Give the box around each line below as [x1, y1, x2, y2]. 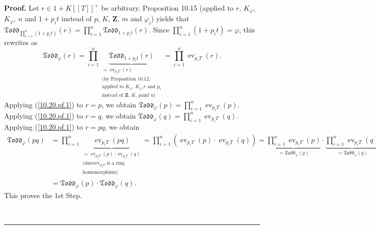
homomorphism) [82, 170, 118, 175]
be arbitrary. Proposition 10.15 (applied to [101, 3, 234, 13]
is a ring [107, 161, 125, 166]
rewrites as [4, 36, 38, 47]
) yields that [151, 13, 190, 24]
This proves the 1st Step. [4, 189, 82, 200]
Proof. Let [4, 3, 39, 13]
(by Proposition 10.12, [102, 77, 150, 82]
